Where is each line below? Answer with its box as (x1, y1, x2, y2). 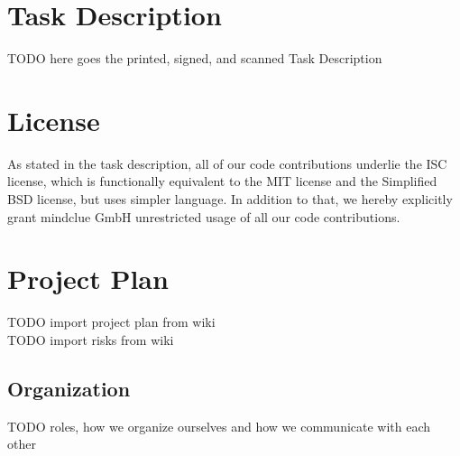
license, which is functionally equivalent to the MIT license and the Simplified (7, 172, 437, 191)
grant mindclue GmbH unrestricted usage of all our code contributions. (7, 207, 400, 226)
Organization (7, 374, 131, 402)
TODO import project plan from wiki (7, 312, 216, 331)
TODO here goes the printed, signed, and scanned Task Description (7, 49, 382, 68)
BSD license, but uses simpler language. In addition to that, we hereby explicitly (7, 190, 453, 209)
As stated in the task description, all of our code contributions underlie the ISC (7, 154, 447, 172)
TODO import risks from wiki (7, 330, 174, 349)
